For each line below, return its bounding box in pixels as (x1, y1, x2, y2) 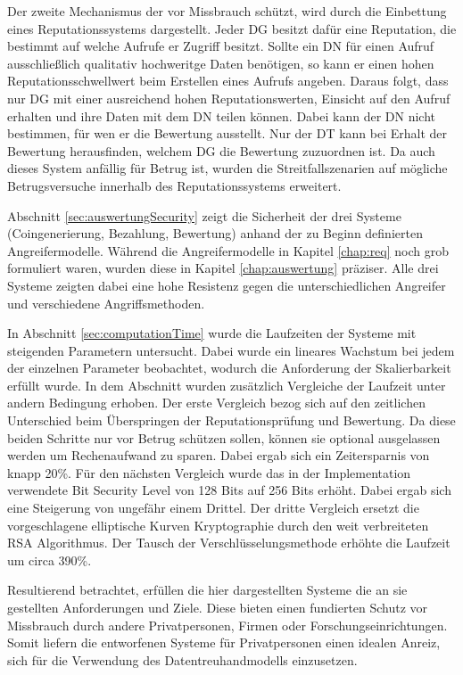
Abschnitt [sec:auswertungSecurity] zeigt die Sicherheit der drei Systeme (7, 206, 401, 225)
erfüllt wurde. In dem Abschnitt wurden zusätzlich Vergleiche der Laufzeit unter (7, 375, 446, 394)
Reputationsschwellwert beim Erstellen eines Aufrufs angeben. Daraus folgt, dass (7, 71, 449, 90)
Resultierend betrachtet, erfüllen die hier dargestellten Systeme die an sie (7, 580, 408, 599)
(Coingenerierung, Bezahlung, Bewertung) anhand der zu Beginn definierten (7, 224, 423, 243)
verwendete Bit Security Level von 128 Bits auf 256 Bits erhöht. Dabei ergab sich (7, 481, 451, 499)
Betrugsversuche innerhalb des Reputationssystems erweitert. (7, 176, 342, 194)
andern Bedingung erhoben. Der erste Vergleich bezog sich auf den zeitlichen (7, 393, 426, 412)
